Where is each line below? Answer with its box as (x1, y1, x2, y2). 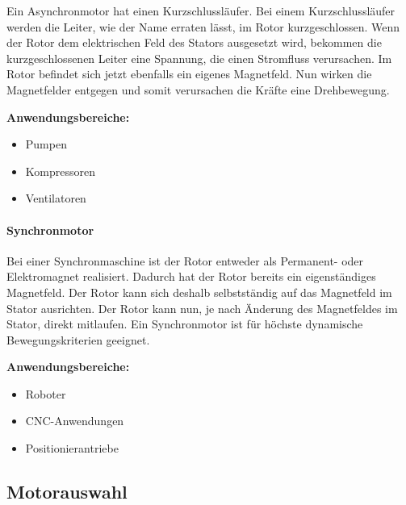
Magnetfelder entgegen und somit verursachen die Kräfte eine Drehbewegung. (6, 81, 390, 98)
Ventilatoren (25, 190, 86, 207)
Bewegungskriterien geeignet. (6, 331, 150, 348)
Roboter (25, 385, 66, 402)
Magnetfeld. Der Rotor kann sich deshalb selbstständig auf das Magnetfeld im (6, 283, 392, 300)
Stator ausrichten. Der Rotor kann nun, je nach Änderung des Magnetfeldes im (6, 299, 398, 316)
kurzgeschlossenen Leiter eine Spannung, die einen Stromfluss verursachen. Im (6, 49, 392, 66)
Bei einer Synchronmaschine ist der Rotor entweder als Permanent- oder (6, 252, 364, 269)
